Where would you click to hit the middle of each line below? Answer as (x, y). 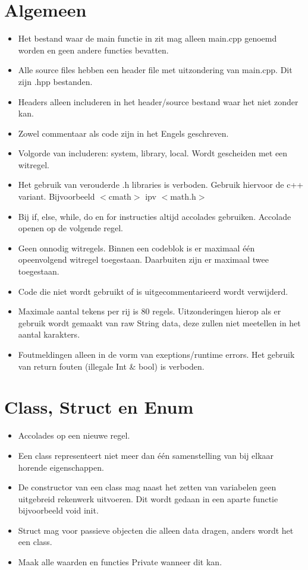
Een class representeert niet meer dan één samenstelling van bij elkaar (146, 455)
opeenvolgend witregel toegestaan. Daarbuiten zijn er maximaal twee (143, 259)
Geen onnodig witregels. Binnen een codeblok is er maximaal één (136, 248)
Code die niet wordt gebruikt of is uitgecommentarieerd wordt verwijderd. (153, 291)
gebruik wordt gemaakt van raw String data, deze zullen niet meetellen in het (159, 322)
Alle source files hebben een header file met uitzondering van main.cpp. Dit (155, 70)
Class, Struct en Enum (99, 407)
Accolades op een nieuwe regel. (74, 435)
